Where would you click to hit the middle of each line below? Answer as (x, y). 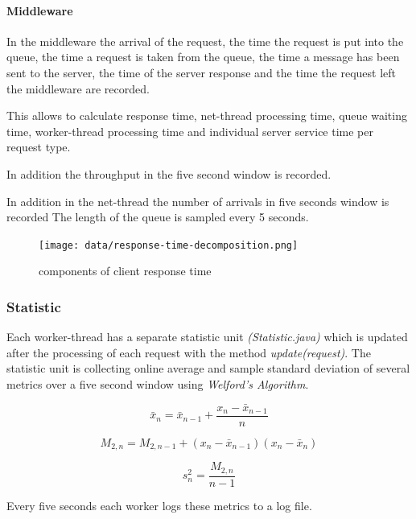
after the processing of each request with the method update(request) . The (189, 352)
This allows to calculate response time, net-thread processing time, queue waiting (207, 115)
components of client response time (125, 271)
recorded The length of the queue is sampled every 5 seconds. (158, 217)
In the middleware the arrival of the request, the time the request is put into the (205, 41)
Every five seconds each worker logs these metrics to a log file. (159, 505)
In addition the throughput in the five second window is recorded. (169, 173)
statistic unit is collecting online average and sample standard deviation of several (208, 368)
